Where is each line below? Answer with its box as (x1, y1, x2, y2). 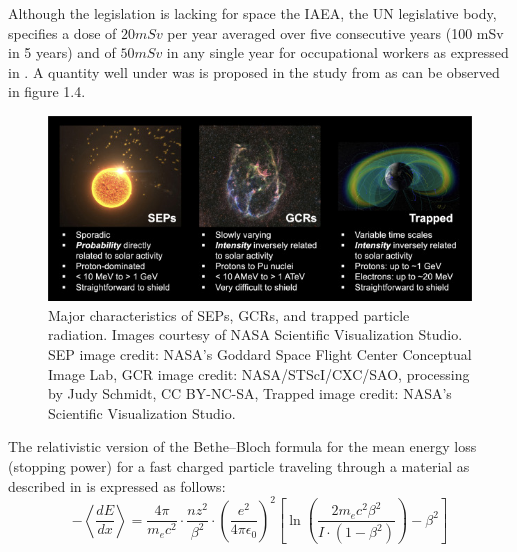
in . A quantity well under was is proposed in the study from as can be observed (8, 61, 500, 82)
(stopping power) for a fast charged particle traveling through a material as (8, 455, 470, 476)
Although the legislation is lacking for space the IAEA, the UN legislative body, (8, 3, 497, 23)
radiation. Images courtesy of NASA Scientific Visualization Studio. (48, 324, 463, 345)
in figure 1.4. (8, 81, 86, 102)
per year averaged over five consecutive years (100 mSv (167, 22, 504, 43)
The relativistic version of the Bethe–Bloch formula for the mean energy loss (8, 436, 477, 457)
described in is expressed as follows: (8, 475, 226, 496)
